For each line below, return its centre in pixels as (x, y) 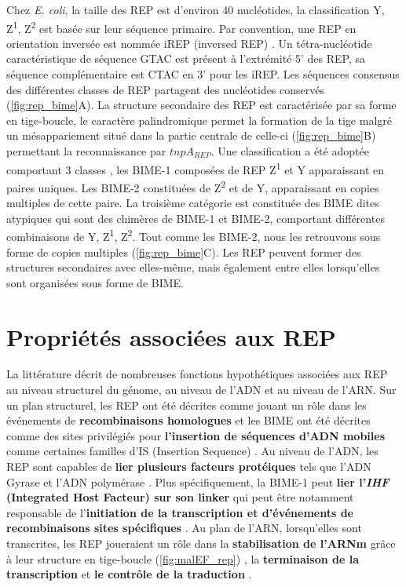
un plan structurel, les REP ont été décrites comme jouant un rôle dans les (187, 405)
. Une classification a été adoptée (290, 151)
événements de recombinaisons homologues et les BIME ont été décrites (188, 420)
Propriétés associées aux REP (171, 336)
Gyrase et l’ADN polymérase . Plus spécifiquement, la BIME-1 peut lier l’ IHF (198, 481)
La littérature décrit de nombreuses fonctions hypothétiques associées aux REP (197, 374)
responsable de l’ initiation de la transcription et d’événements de (180, 512)
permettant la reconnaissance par (86, 151)
